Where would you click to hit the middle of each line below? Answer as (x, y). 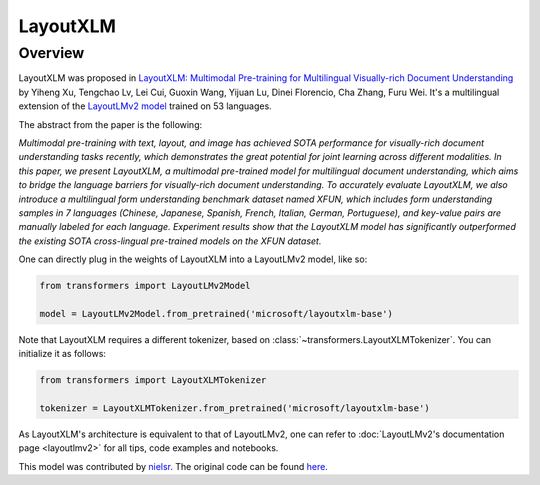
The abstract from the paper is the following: (110, 124)
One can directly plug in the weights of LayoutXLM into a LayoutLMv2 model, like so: (193, 259)
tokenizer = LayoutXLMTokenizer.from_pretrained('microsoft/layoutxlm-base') (234, 408)
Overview (51, 53)
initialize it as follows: (62, 354)
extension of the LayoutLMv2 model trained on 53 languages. (145, 106)
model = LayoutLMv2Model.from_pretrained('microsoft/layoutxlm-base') (216, 313)
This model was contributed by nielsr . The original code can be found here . (173, 466)
